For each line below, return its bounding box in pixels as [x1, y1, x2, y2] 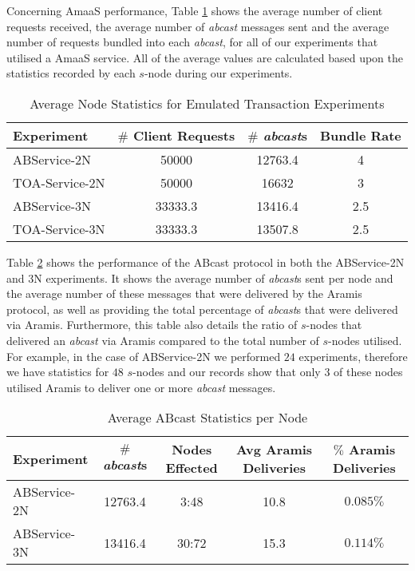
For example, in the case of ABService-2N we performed [6, 347, 281, 364]
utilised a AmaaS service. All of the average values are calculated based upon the [6, 49, 404, 65]
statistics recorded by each [6, 65, 136, 81]
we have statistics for [6, 363, 109, 380]
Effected [165, 458, 218, 478]
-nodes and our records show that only [132, 363, 321, 380]
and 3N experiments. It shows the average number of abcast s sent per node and [6, 269, 393, 286]
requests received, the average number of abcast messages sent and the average [6, 18, 389, 34]
